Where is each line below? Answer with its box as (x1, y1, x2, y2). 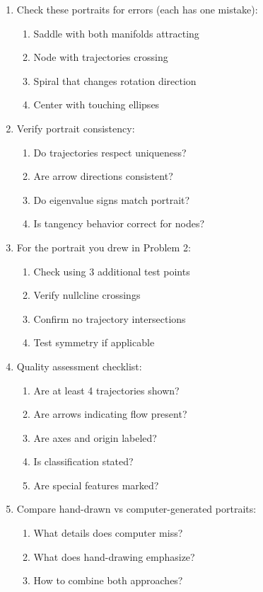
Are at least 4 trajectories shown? (33, 382, 180, 397)
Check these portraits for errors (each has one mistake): (16, 2, 258, 16)
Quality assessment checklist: (16, 358, 142, 373)
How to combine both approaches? (33, 573, 183, 588)
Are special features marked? (33, 477, 159, 492)
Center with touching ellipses (33, 97, 160, 112)
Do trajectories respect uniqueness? (33, 144, 187, 159)
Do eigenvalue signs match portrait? (33, 192, 190, 207)
